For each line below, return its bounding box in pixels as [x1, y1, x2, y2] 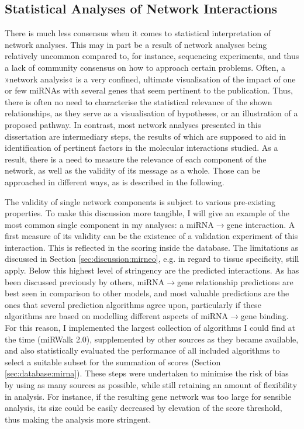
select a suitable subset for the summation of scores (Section [5, 355, 221, 368]
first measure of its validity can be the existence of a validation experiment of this [5, 230, 298, 242]
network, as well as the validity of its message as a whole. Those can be [5, 164, 261, 177]
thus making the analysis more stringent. [5, 413, 151, 425]
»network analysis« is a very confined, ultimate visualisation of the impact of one [5, 72, 296, 85]
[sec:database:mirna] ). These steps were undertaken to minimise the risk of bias [5, 367, 289, 379]
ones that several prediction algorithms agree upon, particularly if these [5, 298, 261, 310]
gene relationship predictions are [177, 275, 293, 288]
